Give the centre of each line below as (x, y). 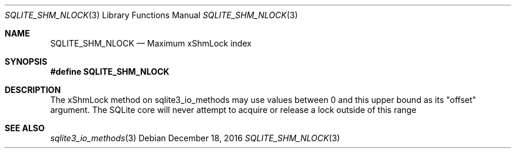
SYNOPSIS (26, 61)
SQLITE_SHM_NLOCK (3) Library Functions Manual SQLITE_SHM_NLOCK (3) (151, 15)
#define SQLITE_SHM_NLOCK (110, 71)
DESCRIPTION (33, 90)
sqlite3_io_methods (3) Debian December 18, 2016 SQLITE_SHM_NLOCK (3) (195, 138)
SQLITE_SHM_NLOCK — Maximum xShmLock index (151, 43)
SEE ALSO (25, 128)
